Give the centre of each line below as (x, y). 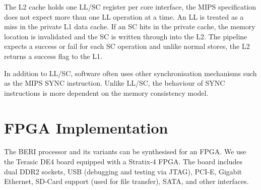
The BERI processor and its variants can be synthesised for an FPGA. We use (125, 151)
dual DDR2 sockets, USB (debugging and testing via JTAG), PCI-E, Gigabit (123, 171)
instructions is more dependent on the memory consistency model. (106, 92)
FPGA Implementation (86, 127)
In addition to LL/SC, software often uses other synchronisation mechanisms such (130, 73)
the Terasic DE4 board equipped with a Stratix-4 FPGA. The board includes (123, 162)
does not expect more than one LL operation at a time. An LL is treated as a (124, 16)
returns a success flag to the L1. (53, 56)
